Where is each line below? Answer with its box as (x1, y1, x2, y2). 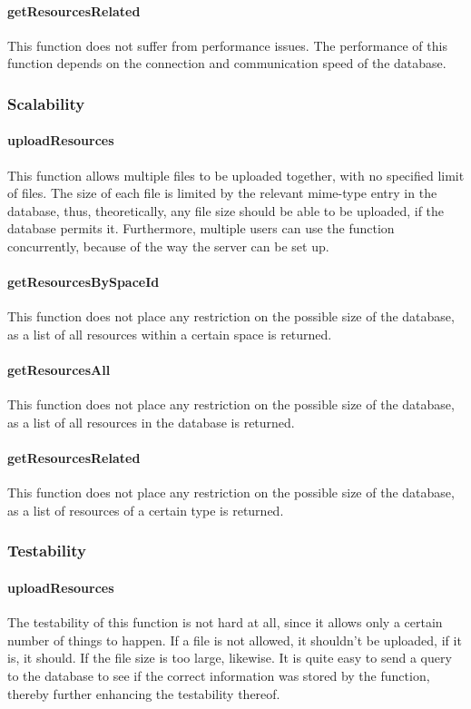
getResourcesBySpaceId (7, 272, 160, 291)
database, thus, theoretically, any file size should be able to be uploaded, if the (7, 201, 445, 220)
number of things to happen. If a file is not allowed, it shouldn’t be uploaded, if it (7, 630, 462, 649)
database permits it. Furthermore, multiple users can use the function (7, 219, 395, 238)
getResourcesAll (7, 360, 111, 379)
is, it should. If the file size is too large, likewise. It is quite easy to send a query (7, 648, 452, 667)
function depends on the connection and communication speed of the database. (7, 54, 446, 73)
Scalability (7, 92, 85, 114)
